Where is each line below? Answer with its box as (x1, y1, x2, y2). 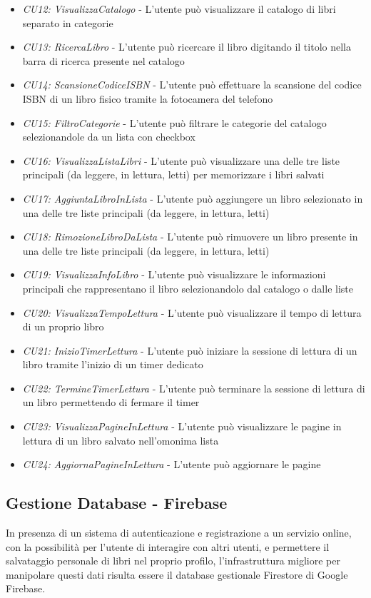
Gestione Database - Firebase (6, 492, 228, 514)
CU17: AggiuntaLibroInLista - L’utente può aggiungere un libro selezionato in (22, 191, 363, 206)
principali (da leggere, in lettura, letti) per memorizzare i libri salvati (22, 167, 325, 182)
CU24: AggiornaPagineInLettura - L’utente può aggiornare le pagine (22, 457, 321, 472)
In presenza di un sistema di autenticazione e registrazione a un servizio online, (6, 525, 352, 540)
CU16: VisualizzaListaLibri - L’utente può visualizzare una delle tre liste (22, 153, 340, 168)
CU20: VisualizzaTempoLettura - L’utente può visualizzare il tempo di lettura (22, 305, 362, 320)
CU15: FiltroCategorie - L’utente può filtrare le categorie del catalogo (22, 115, 327, 130)
